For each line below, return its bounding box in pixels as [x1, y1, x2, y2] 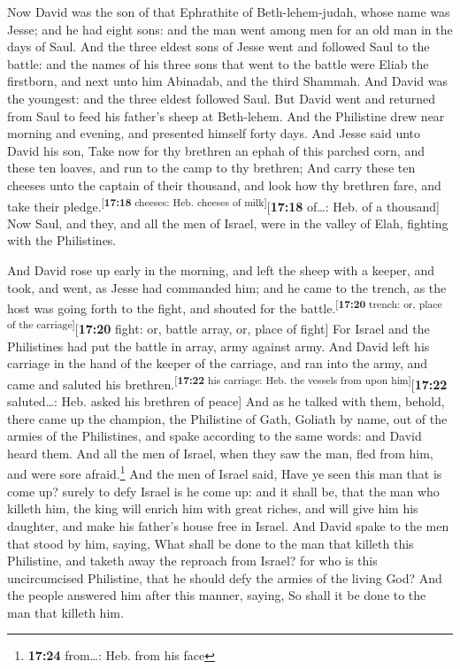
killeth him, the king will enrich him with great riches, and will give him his [7, 499, 418, 518]
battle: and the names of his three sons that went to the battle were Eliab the [7, 54, 429, 73]
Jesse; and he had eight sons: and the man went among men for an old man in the [7, 19, 453, 38]
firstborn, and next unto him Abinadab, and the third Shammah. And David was [7, 72, 448, 90]
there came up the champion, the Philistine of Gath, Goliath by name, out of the [7, 409, 448, 427]
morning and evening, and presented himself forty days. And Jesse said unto [7, 124, 421, 142]
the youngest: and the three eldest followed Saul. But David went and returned [7, 88, 436, 107]
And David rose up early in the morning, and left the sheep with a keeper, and [7, 260, 435, 279]
